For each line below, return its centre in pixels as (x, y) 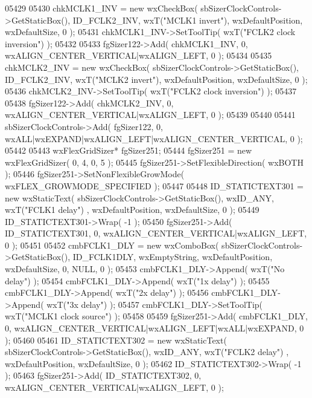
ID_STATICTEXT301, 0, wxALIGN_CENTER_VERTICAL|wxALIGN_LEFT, (156, 233)
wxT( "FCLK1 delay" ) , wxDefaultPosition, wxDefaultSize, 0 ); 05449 (132, 210)
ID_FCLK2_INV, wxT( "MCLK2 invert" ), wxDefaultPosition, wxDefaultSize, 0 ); (156, 79)
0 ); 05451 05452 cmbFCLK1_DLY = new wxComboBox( (112, 245)
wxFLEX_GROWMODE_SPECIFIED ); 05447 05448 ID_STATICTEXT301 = (154, 185)
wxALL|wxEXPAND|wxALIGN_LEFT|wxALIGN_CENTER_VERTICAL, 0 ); (154, 138)
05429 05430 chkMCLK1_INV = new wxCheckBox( (101, 8)
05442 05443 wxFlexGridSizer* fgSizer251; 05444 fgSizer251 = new (129, 150)
